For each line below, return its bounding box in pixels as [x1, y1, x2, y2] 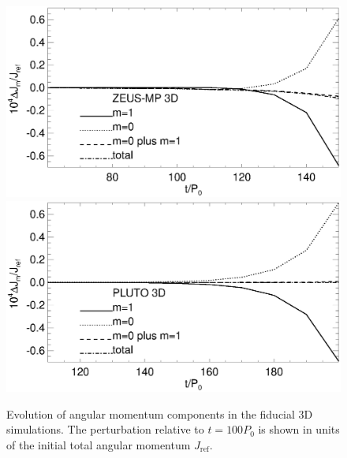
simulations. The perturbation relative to [6, 421, 204, 438]
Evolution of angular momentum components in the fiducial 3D [6, 405, 313, 422]
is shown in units [258, 421, 340, 438]
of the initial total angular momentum [6, 436, 191, 452]
